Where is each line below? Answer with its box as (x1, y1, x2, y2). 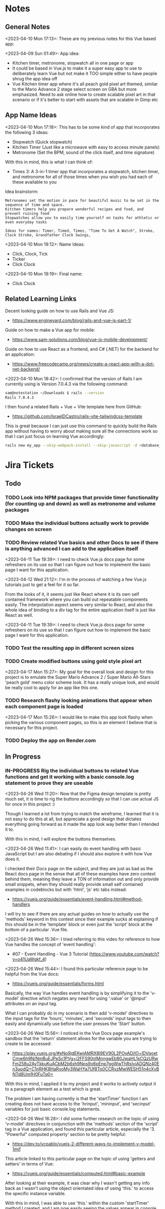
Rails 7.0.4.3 (5, 395, 34, 400)
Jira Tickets (5, 460, 54, 471)
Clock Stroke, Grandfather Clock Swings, (5, 232, 91, 237)
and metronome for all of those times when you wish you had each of (12, 174, 153, 180)
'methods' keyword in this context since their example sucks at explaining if (5, 916, 159, 922)
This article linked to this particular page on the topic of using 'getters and (5, 1156, 155, 1162)
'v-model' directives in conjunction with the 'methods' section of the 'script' (5, 1121, 159, 1127)
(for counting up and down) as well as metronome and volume (5, 500, 156, 507)
